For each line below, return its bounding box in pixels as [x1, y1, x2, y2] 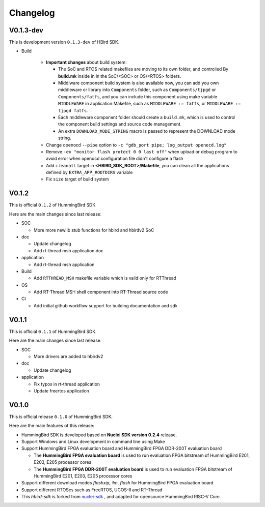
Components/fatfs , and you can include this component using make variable [58, 93, 218, 99]
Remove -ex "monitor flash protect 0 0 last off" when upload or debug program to [46, 149, 238, 154]
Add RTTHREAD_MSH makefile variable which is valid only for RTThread [33, 275, 177, 281]
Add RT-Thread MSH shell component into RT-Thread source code [33, 289, 168, 295]
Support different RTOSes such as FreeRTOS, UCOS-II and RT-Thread [21, 487, 163, 493]
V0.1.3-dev [9, 26, 44, 34]
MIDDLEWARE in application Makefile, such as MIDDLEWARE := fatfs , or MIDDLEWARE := [58, 101, 241, 107]
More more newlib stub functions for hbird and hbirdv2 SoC [33, 227, 155, 233]
